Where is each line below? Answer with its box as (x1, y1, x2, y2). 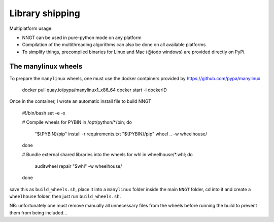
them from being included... (9, 209, 67, 215)
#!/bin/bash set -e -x (22, 109, 65, 116)
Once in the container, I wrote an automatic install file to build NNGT (9, 98, 152, 104)
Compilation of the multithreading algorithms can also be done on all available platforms (22, 42, 206, 48)
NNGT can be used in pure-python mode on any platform (22, 34, 142, 41)
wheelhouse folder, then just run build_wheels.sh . (9, 193, 121, 199)
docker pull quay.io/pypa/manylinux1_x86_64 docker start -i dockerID (22, 87, 167, 93)
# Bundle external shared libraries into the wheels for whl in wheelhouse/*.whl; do (22, 152, 193, 158)
